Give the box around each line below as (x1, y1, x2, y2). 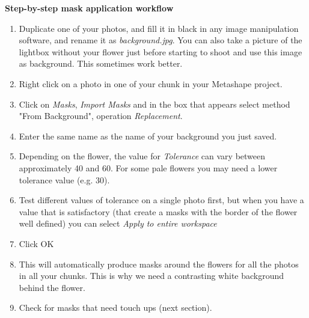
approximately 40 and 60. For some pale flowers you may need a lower (19, 161, 278, 174)
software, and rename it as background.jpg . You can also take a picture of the (19, 34, 302, 46)
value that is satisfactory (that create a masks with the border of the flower (19, 205, 298, 218)
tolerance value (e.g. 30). (19, 173, 110, 186)
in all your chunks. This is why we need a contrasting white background (19, 269, 284, 282)
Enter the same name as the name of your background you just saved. (19, 129, 277, 142)
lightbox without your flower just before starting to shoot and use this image (19, 45, 302, 58)
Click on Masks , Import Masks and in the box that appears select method (19, 97, 290, 110)
